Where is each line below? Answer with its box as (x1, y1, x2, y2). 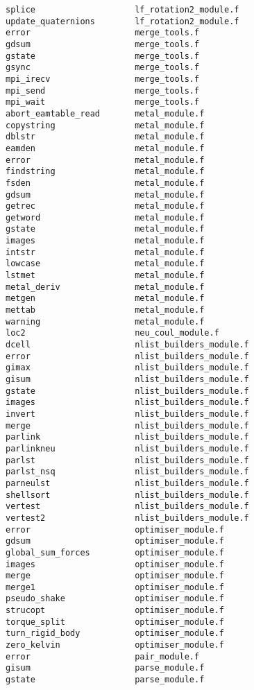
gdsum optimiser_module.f (6, 536, 224, 546)
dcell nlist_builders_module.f (6, 340, 249, 350)
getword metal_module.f (6, 212, 205, 223)
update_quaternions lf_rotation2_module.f (6, 16, 239, 26)
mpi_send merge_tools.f (6, 85, 200, 96)
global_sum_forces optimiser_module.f (6, 547, 224, 558)
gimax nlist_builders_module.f (6, 363, 249, 373)
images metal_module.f (6, 236, 205, 246)
